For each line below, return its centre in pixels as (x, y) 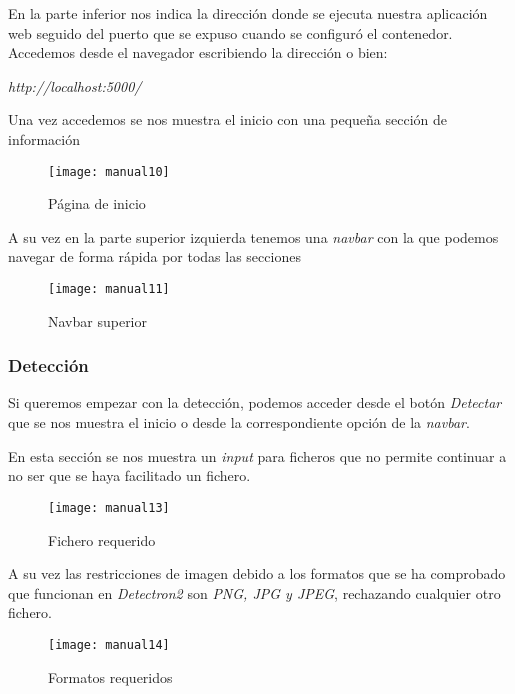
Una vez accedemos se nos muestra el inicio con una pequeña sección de (227, 119)
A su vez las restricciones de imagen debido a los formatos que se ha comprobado (257, 573)
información (44, 138)
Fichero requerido (102, 539)
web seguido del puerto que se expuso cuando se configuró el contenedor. (230, 32)
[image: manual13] (109, 507)
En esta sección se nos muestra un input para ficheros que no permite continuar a (257, 455)
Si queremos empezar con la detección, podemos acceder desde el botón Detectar (255, 402)
